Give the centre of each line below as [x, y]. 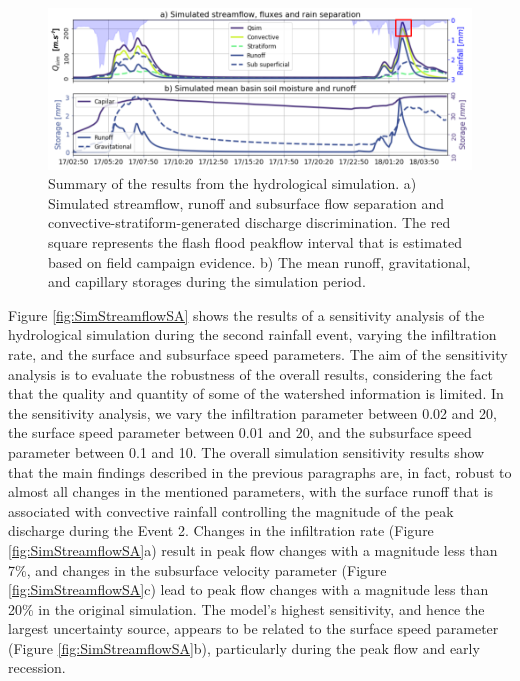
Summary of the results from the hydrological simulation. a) [232, 183]
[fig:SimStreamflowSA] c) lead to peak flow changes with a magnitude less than [248, 589]
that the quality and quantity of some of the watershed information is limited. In [256, 393]
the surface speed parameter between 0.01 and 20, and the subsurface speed [240, 432]
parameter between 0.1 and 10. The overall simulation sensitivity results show [246, 451]
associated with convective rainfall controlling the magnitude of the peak [231, 510]
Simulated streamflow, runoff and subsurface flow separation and [246, 202]
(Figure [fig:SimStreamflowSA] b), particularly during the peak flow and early [244, 647]
